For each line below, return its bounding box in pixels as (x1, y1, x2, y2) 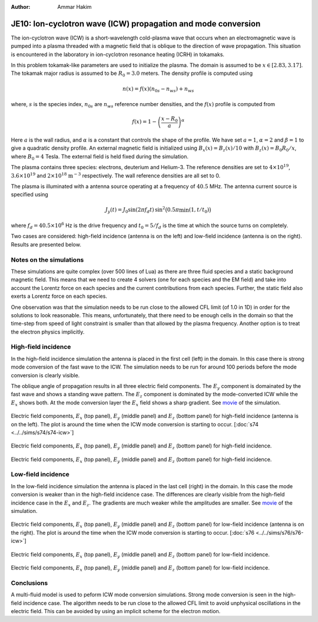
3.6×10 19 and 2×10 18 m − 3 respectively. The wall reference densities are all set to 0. (11, 171, 221, 179)
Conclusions (11, 578, 48, 587)
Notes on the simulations (11, 255, 84, 264)
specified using (11, 191, 48, 198)
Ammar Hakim (57, 4, 92, 10)
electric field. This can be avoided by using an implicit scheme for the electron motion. (11, 607, 221, 614)
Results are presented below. (11, 241, 82, 248)
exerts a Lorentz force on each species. (11, 292, 107, 300)
